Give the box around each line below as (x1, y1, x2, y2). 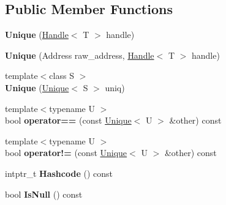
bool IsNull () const (5, 187, 83, 200)
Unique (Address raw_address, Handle (5, 48, 154, 61)
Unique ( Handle (5, 28, 69, 41)
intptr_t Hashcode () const (5, 166, 113, 179)
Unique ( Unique (5, 81, 69, 94)
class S (49, 69, 74, 82)
